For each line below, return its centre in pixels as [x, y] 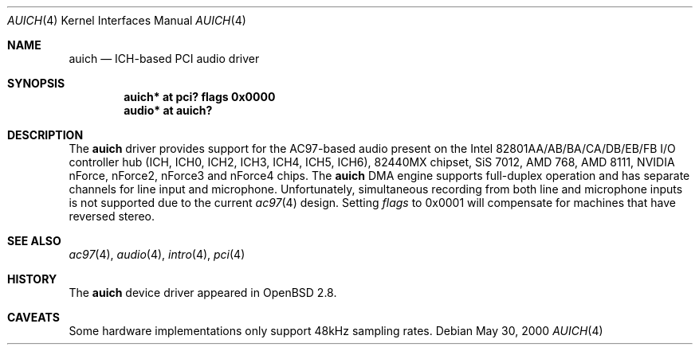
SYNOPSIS [36, 83]
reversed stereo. [112, 216]
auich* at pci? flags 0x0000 [200, 97]
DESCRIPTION [45, 135]
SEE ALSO [34, 241]
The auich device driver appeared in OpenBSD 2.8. [203, 292]
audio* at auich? [168, 110]
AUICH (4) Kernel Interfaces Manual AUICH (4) [127, 20]
